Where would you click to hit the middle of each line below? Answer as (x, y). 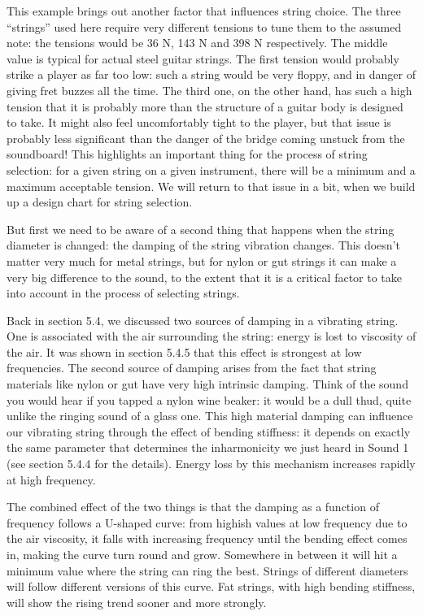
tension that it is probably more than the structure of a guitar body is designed (205, 106)
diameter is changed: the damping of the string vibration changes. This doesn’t (203, 245)
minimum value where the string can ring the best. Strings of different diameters (207, 570)
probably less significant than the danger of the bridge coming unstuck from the (206, 138)
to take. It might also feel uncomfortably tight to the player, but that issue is (199, 122)
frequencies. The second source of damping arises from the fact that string (192, 368)
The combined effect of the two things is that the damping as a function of (193, 507)
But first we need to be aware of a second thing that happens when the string (201, 229)
